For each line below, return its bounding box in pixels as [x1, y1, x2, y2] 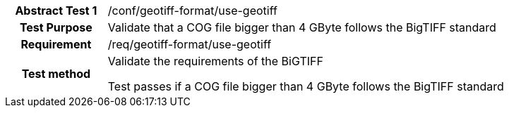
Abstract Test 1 [15, 4, 97, 18]
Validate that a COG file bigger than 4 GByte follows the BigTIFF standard [107, 20, 496, 34]
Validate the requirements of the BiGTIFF [107, 54, 323, 68]
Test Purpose [19, 20, 92, 34]
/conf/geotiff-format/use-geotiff [107, 4, 277, 18]
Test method [21, 67, 91, 81]
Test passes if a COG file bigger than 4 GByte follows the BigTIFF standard [107, 79, 504, 93]
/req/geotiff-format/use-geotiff [107, 37, 272, 51]
